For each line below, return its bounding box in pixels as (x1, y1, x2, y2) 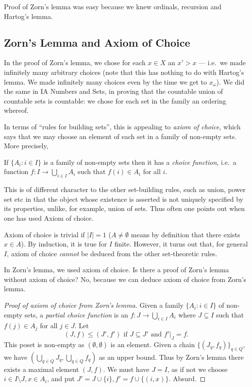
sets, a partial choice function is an (24, 309, 128, 319)
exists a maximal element (4, 364, 79, 374)
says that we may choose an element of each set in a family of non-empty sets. (4, 131, 237, 141)
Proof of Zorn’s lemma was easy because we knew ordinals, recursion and (4, 1, 222, 11)
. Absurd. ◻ (168, 373, 206, 384)
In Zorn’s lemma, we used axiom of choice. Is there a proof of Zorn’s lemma (4, 264, 229, 275)
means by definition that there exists (131, 229, 240, 239)
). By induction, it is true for (21, 239, 107, 249)
